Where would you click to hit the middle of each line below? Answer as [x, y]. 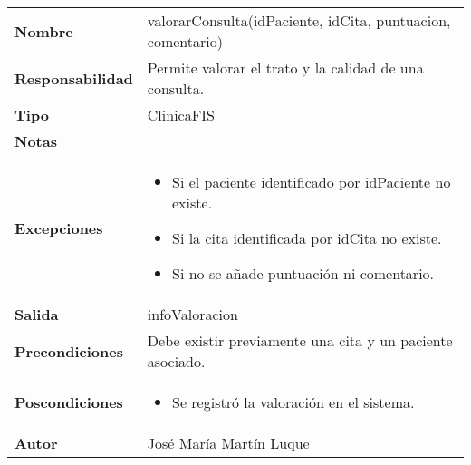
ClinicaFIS [181, 115]
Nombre [44, 31]
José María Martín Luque [228, 443]
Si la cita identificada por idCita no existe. [307, 238]
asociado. [176, 361]
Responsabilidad [74, 78]
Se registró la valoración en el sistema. [293, 402]
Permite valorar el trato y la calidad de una [285, 68]
